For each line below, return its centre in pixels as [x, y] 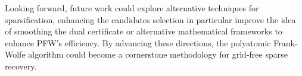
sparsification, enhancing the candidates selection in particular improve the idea [150, 19]
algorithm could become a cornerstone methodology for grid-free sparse [158, 54]
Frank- [286, 42]
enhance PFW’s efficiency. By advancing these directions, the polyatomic [138, 42]
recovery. [21, 66]
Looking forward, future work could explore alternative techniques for [132, 8]
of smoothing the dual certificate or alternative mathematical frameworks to [144, 31]
